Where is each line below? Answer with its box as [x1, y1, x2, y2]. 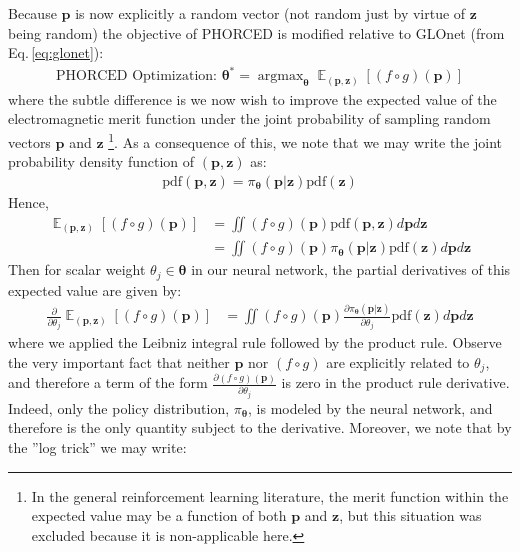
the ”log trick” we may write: [8, 436, 187, 457]
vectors [8, 131, 51, 152]
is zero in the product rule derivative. [281, 372, 510, 393]
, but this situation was [339, 505, 482, 526]
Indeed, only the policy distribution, [8, 397, 230, 418]
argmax [257, 69, 304, 84]
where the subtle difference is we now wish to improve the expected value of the [8, 88, 497, 109]
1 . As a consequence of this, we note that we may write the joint [108, 129, 503, 152]
